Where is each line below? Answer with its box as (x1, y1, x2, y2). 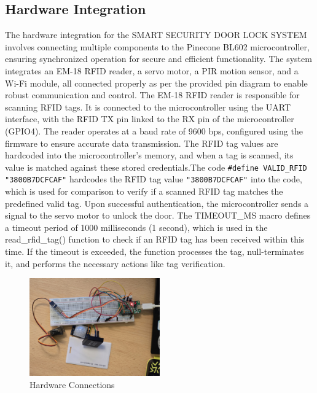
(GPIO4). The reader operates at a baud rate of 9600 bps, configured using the (5, 124, 303, 137)
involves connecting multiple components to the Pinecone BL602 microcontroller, (5, 40, 310, 53)
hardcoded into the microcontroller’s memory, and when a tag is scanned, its (5, 149, 294, 161)
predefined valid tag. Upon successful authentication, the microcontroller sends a (5, 196, 309, 209)
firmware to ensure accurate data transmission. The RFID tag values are (5, 136, 278, 149)
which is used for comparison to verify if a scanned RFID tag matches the (5, 185, 283, 198)
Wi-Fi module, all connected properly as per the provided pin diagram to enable (5, 76, 308, 89)
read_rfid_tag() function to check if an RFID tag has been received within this (5, 233, 305, 246)
